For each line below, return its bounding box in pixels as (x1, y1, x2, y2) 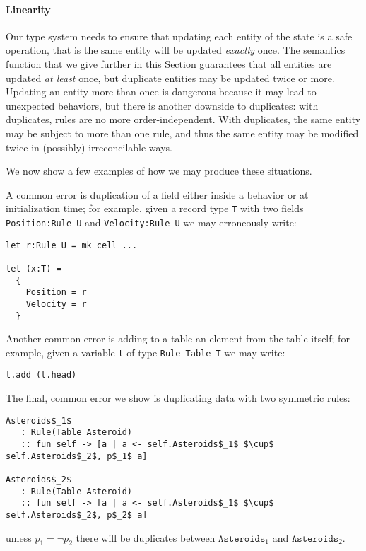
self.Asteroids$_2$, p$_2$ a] (6, 509, 148, 520)
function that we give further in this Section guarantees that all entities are (6, 56, 332, 71)
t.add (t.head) (6, 370, 77, 381)
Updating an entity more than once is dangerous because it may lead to (6, 84, 317, 99)
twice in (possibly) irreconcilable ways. (6, 139, 172, 154)
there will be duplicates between (76, 530, 216, 545)
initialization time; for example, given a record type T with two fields (6, 201, 304, 216)
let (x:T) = (6, 263, 61, 274)
